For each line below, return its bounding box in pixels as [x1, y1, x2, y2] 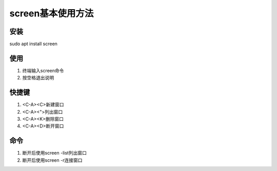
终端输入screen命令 [22, 67, 64, 74]
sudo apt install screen [9, 41, 57, 47]
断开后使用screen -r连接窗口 [22, 157, 83, 163]
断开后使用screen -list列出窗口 [22, 150, 87, 156]
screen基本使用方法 [9, 8, 94, 19]
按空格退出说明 [22, 75, 54, 81]
